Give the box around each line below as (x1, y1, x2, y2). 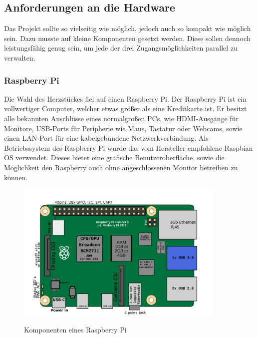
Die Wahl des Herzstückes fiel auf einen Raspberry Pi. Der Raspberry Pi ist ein (4, 93, 247, 104)
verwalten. (4, 52, 35, 63)
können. (4, 172, 28, 182)
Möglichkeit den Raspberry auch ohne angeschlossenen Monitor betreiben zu (4, 162, 238, 172)
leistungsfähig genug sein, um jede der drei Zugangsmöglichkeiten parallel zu (4, 43, 238, 53)
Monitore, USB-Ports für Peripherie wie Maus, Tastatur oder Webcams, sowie (4, 123, 243, 133)
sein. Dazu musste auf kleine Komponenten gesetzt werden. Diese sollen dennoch (4, 33, 251, 43)
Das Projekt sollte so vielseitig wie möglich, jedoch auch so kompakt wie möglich (4, 23, 251, 34)
